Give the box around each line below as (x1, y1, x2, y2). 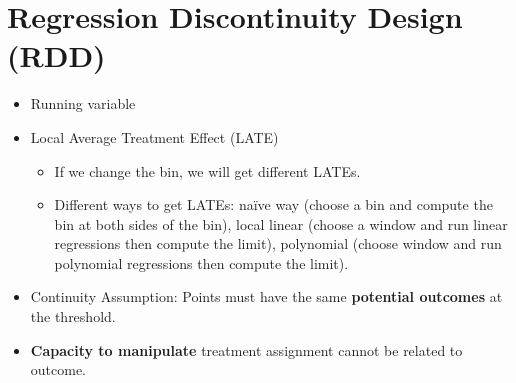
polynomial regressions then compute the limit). (54, 252, 349, 273)
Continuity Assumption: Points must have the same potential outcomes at (30, 286, 503, 307)
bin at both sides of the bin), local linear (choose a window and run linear (54, 213, 508, 234)
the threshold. (30, 306, 116, 327)
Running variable (30, 93, 136, 114)
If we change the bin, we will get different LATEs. (54, 160, 361, 181)
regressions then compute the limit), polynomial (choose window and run (54, 233, 502, 254)
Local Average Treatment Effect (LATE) (30, 126, 279, 147)
